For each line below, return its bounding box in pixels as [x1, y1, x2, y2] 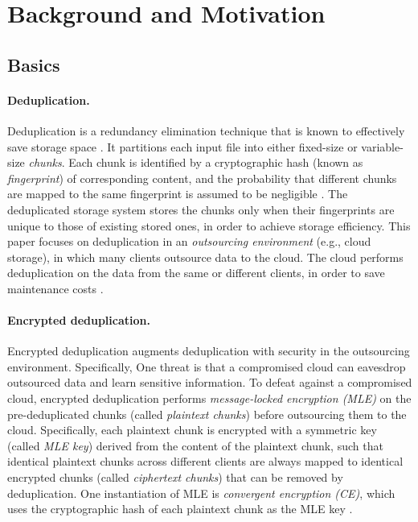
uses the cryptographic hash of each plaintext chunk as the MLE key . [7, 500, 353, 517]
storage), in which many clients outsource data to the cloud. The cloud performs [7, 248, 404, 265]
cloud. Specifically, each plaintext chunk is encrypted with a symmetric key [7, 421, 377, 438]
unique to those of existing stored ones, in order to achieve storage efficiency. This [7, 217, 411, 234]
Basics [7, 52, 60, 77]
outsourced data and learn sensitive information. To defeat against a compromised [7, 374, 412, 391]
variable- [361, 138, 404, 155]
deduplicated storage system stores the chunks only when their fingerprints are [7, 201, 395, 217]
